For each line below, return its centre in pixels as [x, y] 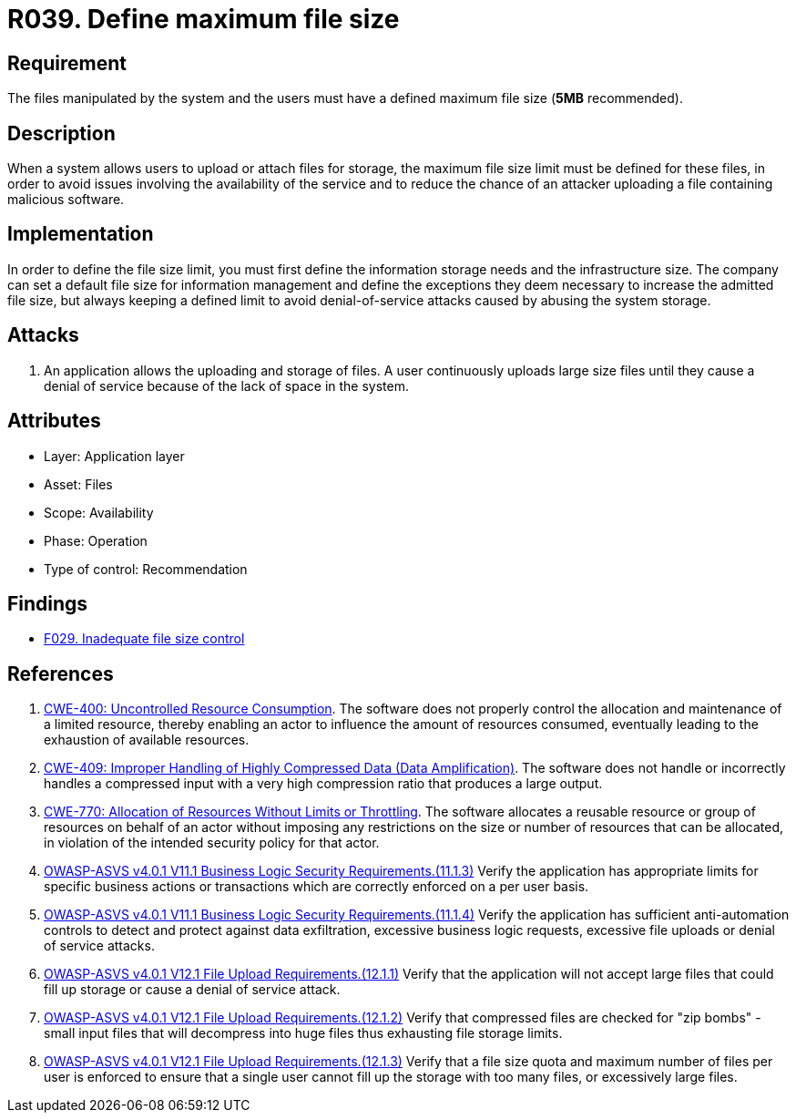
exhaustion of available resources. [147, 740]
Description [61, 133]
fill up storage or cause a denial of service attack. [192, 990]
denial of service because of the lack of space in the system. [227, 385]
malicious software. [66, 200]
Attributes [54, 421]
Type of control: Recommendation [146, 569]
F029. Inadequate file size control [144, 639]
